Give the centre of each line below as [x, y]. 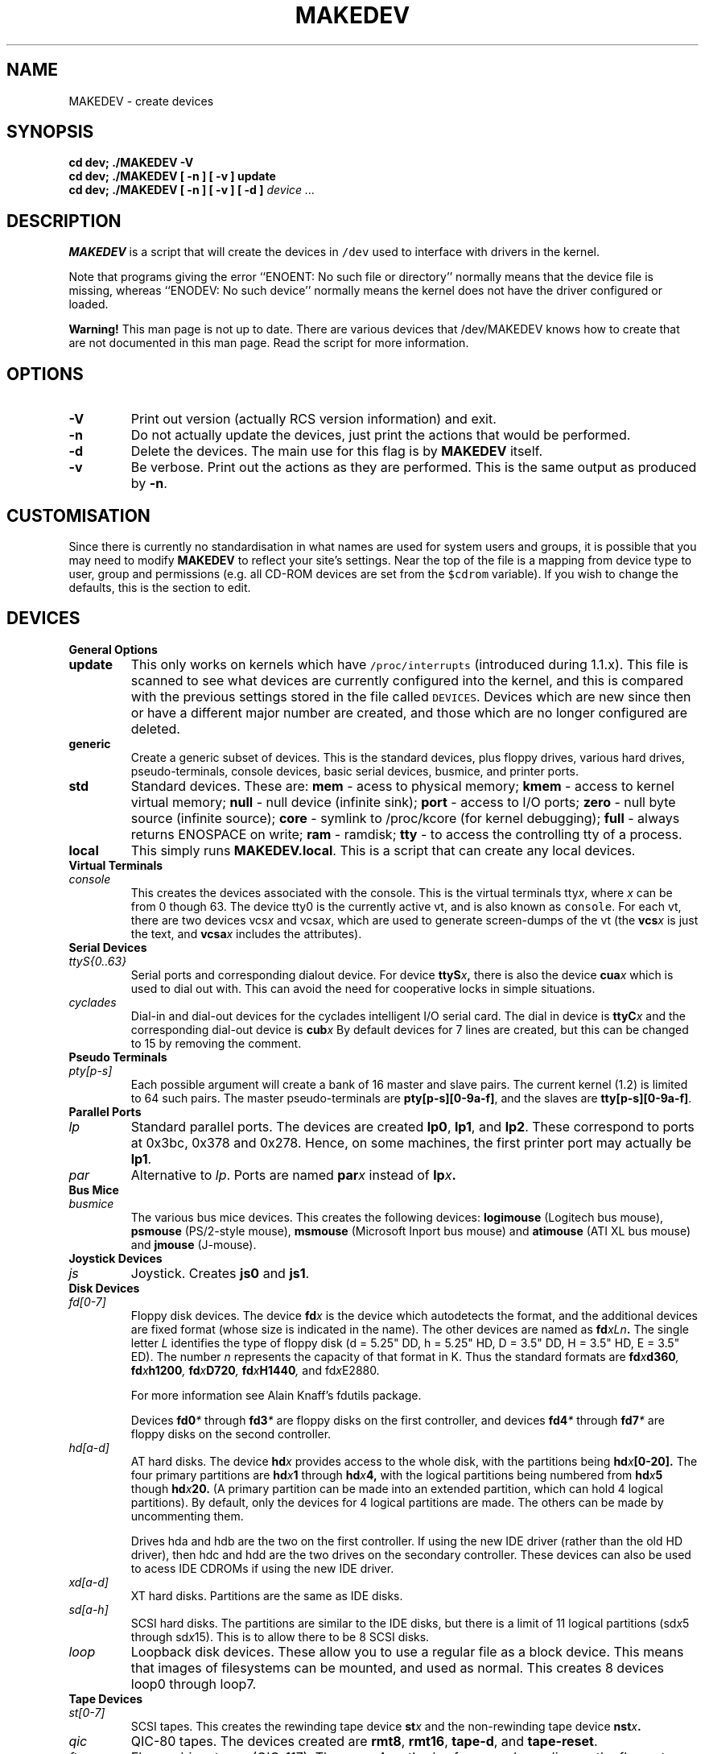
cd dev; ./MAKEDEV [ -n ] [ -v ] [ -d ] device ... [192, 190]
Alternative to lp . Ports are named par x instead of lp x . [293, 1175]
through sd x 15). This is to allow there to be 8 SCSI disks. [280, 1636]
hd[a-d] [89, 1447]
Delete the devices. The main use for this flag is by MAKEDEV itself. [337, 451]
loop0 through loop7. [194, 1684]
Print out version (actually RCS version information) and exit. [313, 419]
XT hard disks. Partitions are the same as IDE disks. [267, 1595]
